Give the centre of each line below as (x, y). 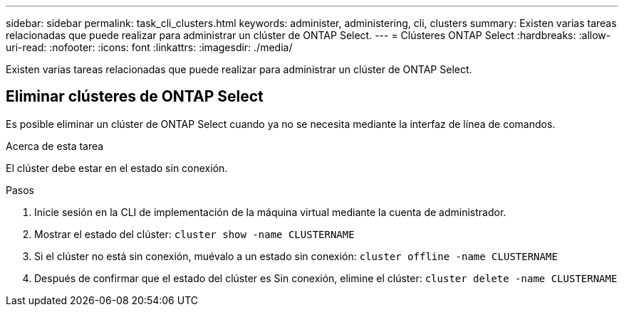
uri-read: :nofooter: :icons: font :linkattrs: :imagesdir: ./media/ (149, 47)
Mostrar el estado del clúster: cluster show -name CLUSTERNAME (194, 234)
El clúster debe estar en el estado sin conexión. (117, 168)
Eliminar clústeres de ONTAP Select (135, 97)
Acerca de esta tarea (55, 146)
